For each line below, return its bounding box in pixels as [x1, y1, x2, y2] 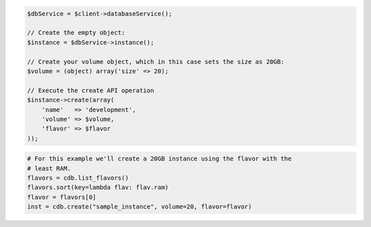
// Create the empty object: [27, 29, 126, 37]
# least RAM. [27, 165, 71, 172]
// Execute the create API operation [27, 86, 155, 94]
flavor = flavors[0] [27, 193, 96, 201]
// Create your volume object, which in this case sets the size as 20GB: [27, 58, 285, 65]
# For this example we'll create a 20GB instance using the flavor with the [27, 155, 292, 163]
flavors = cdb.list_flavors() [27, 174, 129, 182]
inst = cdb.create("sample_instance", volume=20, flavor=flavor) [27, 203, 252, 211]
